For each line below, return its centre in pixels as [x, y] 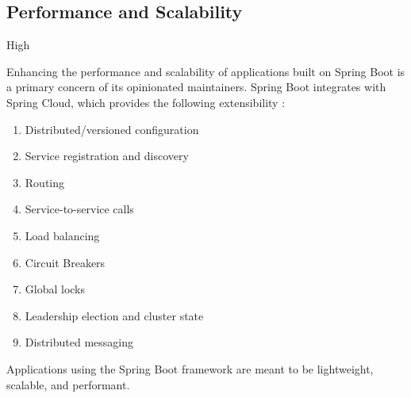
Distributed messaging [79, 342]
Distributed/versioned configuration [112, 129]
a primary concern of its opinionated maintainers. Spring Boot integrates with [196, 87]
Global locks [55, 289]
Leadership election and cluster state [114, 315]
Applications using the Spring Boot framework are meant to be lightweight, [190, 368]
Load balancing [62, 235]
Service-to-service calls [79, 209]
